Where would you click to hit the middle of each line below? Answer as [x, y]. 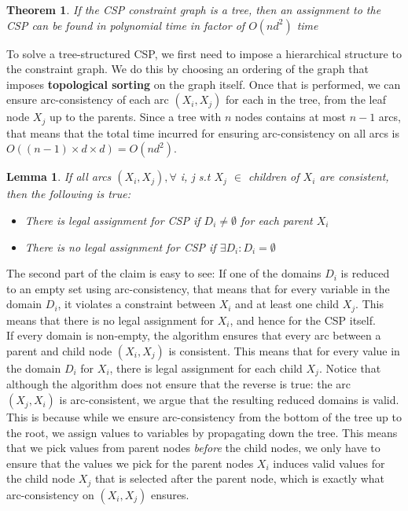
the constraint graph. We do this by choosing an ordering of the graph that [187, 69]
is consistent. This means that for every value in [284, 351]
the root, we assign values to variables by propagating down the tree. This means [202, 432]
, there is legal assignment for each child [206, 368]
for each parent [277, 221]
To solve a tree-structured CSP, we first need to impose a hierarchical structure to [204, 53]
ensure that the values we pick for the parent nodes [130, 463]
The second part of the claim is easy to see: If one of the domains [164, 273]
